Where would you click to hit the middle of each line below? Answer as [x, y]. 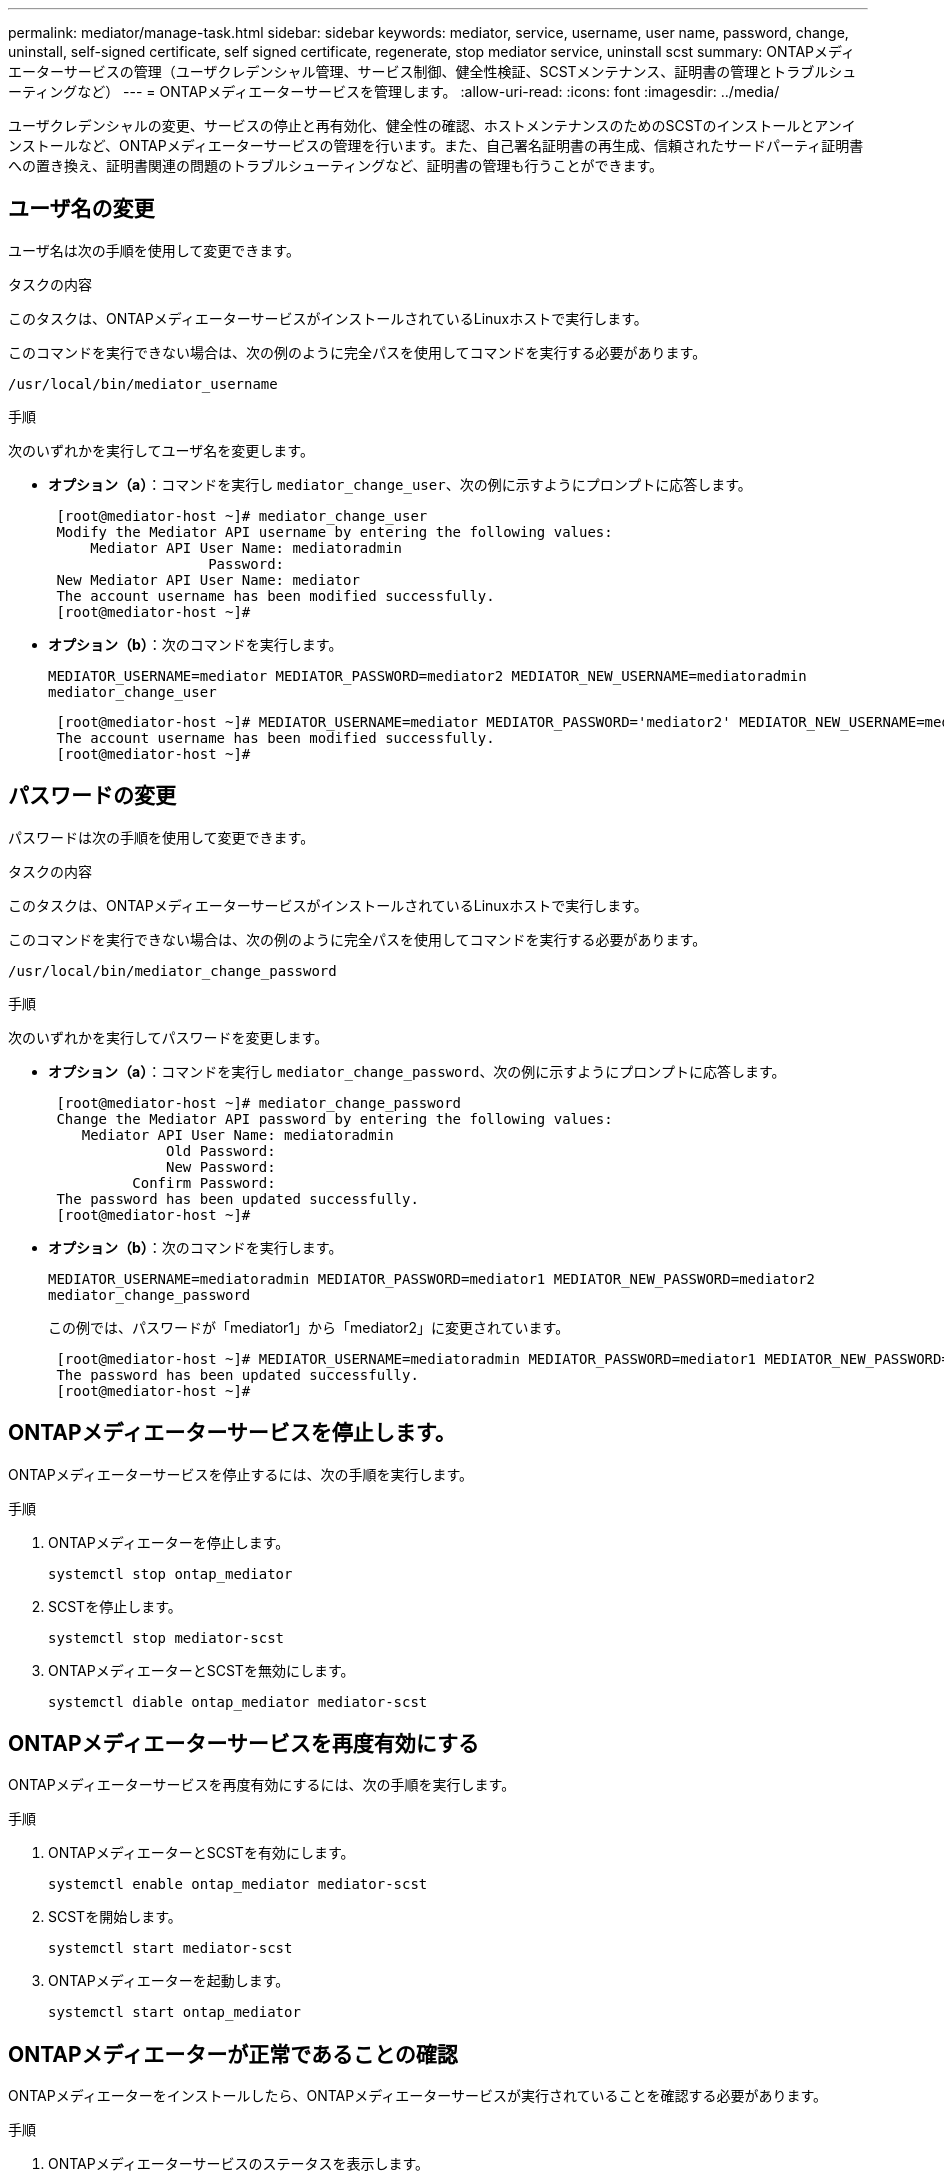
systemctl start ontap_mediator [174, 2012]
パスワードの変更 [92, 796]
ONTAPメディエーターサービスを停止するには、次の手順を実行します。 [241, 1474]
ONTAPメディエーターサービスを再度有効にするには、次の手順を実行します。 [262, 1785]
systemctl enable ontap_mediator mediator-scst [238, 1884]
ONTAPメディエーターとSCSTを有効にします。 [201, 1853]
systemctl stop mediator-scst [166, 1637]
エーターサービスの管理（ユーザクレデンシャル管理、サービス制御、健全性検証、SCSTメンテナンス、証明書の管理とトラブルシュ [432, 71]
